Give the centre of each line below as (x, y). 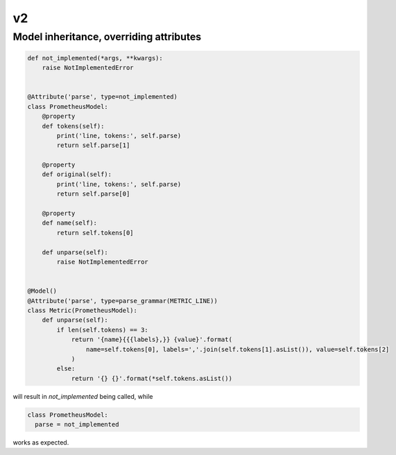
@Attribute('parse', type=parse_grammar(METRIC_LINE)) (122, 301)
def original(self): (77, 174)
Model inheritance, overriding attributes (107, 37)
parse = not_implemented (77, 424)
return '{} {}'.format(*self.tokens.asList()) (152, 378)
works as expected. (41, 443)
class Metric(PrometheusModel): (83, 310)
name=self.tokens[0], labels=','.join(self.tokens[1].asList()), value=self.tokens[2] (238, 349)
